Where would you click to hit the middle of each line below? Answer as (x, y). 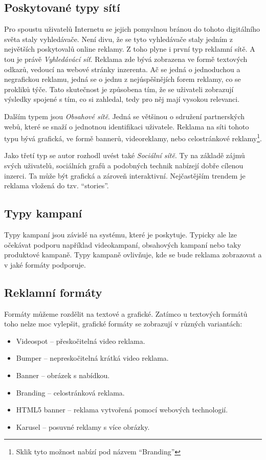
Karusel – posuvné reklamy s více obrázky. (83, 426)
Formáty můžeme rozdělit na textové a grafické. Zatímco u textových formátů (126, 313)
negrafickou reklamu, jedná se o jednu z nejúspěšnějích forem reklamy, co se (123, 79)
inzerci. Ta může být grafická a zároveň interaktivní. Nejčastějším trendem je (125, 175)
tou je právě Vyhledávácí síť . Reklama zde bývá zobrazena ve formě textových (126, 59)
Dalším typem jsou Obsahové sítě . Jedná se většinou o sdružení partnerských (125, 116)
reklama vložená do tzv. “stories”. (57, 185)
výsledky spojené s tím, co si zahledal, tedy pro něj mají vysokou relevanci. (122, 99)
